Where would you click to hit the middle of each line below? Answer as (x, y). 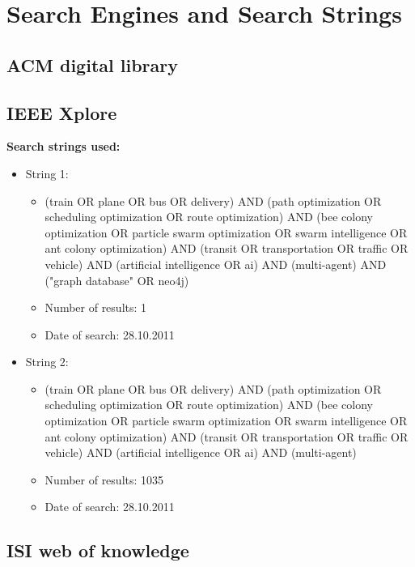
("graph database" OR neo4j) (117, 280)
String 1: (47, 173)
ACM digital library (92, 64)
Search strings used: (64, 146)
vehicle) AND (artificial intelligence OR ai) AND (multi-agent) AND (216, 264)
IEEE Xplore (62, 112)
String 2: (47, 362)
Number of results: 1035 (104, 479)
